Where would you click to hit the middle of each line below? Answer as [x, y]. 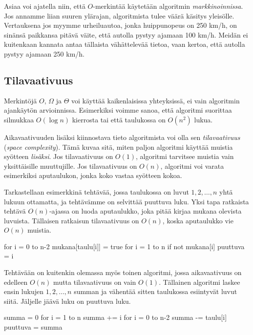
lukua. [203, 119]
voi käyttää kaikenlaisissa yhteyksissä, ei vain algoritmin [156, 100]
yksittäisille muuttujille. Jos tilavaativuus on [71, 166]
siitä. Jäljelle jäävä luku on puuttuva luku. [67, 301]
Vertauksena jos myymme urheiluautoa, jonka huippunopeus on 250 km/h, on [121, 25]
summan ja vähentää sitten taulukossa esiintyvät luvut [156, 291]
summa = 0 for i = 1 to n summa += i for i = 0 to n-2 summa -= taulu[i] [116, 317]
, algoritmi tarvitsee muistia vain [185, 156]
